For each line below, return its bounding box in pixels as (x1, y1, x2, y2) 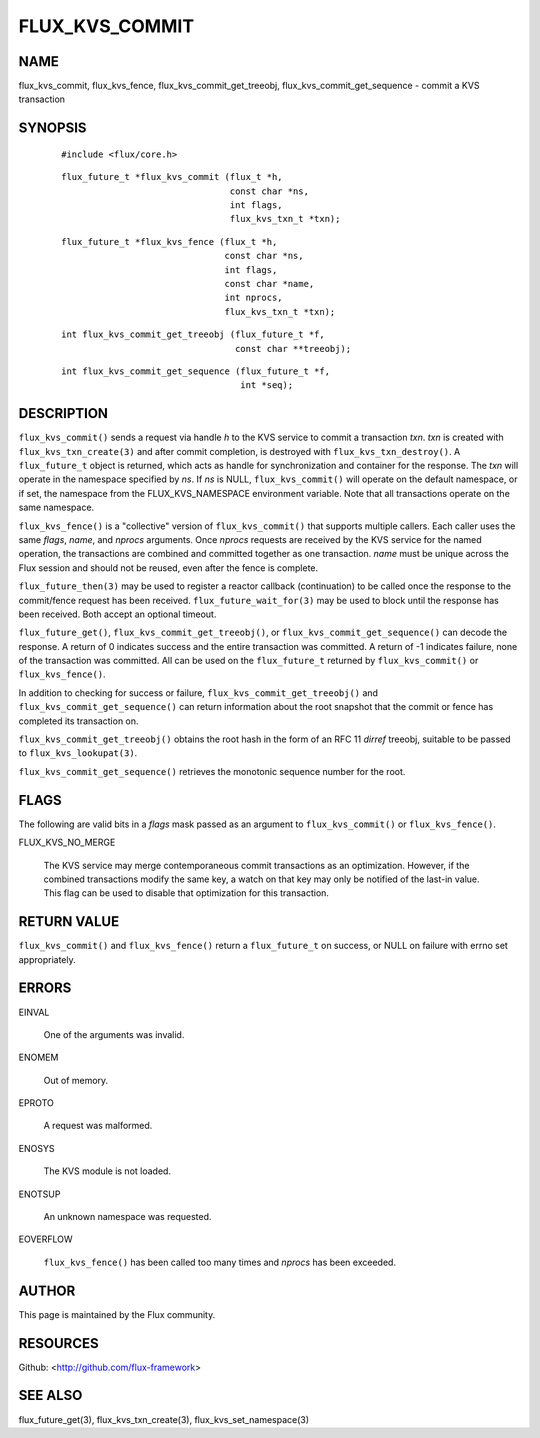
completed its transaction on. (18, 715, 139, 727)
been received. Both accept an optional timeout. (18, 608, 217, 620)
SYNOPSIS (18, 120, 87, 137)
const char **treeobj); (235, 343, 352, 354)
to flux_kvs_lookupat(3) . (18, 747, 138, 759)
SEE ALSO (18, 1387, 83, 1404)
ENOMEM (18, 1051, 59, 1064)
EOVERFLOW (18, 1233, 74, 1245)
